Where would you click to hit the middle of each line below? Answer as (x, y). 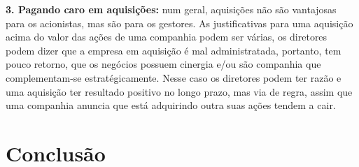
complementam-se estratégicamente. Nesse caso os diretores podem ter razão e (174, 77)
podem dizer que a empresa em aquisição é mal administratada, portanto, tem (174, 50)
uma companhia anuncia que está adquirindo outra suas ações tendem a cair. (171, 105)
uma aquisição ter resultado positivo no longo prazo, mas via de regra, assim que (179, 91)
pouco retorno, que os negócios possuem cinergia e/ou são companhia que (163, 64)
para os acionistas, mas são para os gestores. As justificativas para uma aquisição (179, 23)
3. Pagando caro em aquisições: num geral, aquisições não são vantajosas (171, 9)
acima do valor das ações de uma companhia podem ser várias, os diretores (167, 37)
